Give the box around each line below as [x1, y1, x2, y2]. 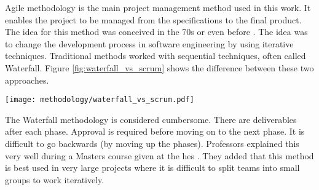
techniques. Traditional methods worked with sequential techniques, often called [5, 49, 306, 62]
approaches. [5, 73, 49, 86]
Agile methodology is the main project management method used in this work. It [5, 1, 311, 14]
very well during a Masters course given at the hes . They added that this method [5, 149, 314, 162]
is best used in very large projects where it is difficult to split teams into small [5, 161, 300, 174]
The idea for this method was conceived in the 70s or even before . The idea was [5, 25, 308, 38]
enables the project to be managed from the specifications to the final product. [5, 13, 302, 26]
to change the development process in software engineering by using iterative [5, 37, 294, 50]
